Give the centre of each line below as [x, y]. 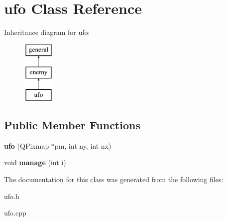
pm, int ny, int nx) [83, 145]
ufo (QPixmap [27, 145]
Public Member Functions [72, 125]
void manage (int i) [35, 162]
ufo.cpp [15, 213]
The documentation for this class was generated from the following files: [114, 179]
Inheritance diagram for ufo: [47, 32]
